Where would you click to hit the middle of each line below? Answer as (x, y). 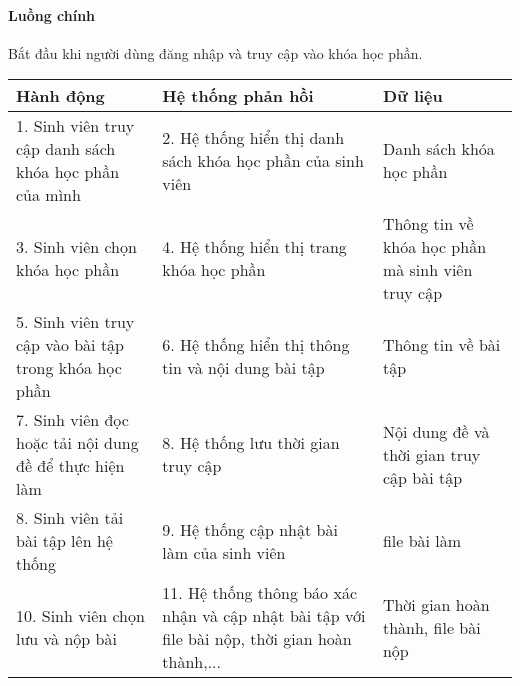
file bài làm (422, 541)
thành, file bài (431, 627)
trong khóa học (69, 368)
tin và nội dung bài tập (243, 368)
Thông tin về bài (441, 345)
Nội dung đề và (436, 431)
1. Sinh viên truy (75, 126)
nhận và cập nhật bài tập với (264, 616)
